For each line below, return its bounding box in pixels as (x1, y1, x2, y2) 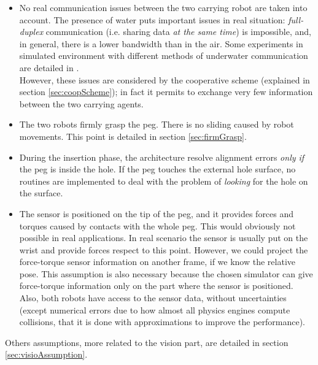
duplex (19, 25, 44, 38)
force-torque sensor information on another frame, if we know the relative (19, 255, 295, 268)
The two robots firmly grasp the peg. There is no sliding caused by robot (19, 118, 294, 131)
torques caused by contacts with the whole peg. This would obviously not (19, 219, 296, 232)
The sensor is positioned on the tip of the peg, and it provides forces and (19, 207, 294, 220)
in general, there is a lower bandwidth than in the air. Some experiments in (19, 37, 303, 50)
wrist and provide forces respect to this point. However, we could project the (19, 243, 308, 256)
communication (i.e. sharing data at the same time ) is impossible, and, (45, 25, 311, 38)
